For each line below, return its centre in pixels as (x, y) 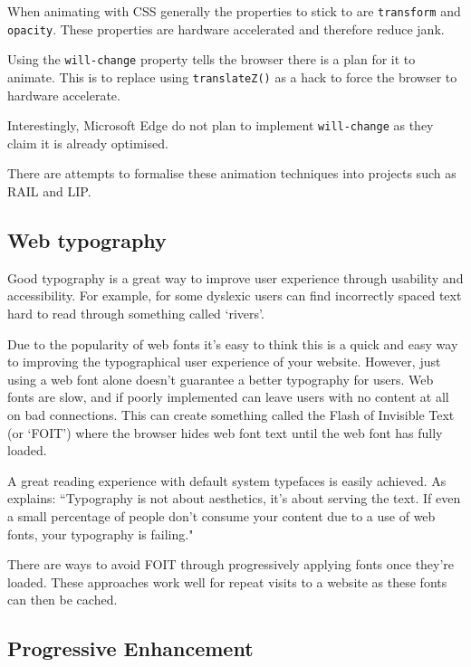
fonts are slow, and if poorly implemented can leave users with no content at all (228, 397)
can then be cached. (62, 600)
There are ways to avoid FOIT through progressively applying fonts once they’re (231, 564)
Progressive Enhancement (130, 648)
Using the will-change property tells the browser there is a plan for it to (211, 59)
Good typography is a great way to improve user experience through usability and (235, 277)
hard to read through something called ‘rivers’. (136, 314)
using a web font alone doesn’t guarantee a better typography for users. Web (221, 379)
